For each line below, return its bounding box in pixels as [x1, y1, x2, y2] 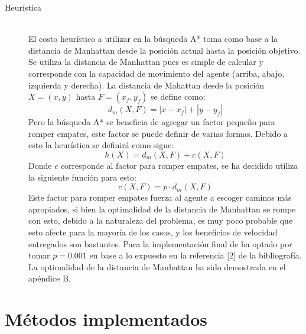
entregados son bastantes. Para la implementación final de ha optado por [28, 237, 292, 250]
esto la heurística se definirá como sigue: [28, 139, 174, 151]
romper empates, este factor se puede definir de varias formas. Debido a [28, 127, 288, 139]
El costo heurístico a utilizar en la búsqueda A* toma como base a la [28, 32, 278, 45]
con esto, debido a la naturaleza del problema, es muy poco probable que [28, 214, 293, 227]
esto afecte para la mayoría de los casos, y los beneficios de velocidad [28, 225, 278, 238]
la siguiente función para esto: [28, 171, 136, 183]
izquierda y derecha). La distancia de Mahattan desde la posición [28, 78, 265, 91]
